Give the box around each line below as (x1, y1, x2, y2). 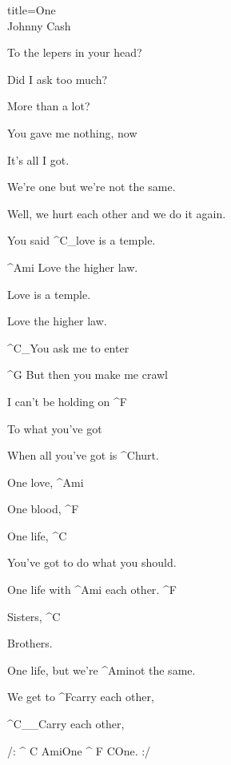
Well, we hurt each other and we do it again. (7, 205, 226, 221)
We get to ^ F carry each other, (7, 688, 154, 705)
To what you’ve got (7, 420, 102, 436)
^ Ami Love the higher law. (7, 258, 138, 275)
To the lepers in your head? (7, 44, 142, 61)
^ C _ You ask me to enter (7, 339, 129, 356)
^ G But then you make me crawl (7, 366, 169, 383)
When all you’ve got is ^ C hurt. (7, 447, 159, 464)
